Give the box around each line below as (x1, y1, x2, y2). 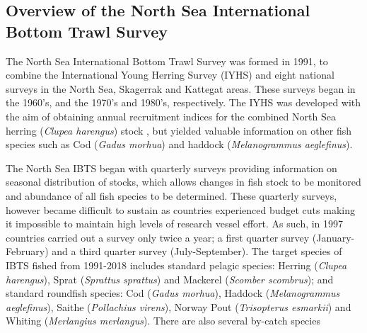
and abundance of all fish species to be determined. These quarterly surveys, (6, 188, 337, 203)
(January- (312, 230, 355, 244)
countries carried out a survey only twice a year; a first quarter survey (6, 230, 310, 244)
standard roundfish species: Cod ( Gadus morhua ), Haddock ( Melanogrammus (6, 286, 340, 300)
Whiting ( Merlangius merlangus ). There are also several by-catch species (6, 313, 320, 328)
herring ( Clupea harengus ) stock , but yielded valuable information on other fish (6, 123, 351, 137)
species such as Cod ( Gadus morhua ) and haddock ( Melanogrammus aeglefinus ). (6, 137, 353, 152)
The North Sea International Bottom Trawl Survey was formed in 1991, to (6, 53, 328, 68)
